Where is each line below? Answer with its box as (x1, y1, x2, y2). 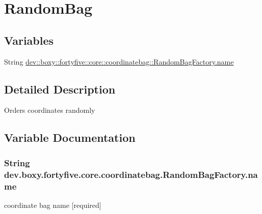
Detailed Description (4, 81, 116, 97)
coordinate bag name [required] (4, 199, 101, 210)
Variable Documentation (4, 130, 136, 145)
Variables (4, 32, 54, 48)
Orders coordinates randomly (4, 105, 95, 115)
